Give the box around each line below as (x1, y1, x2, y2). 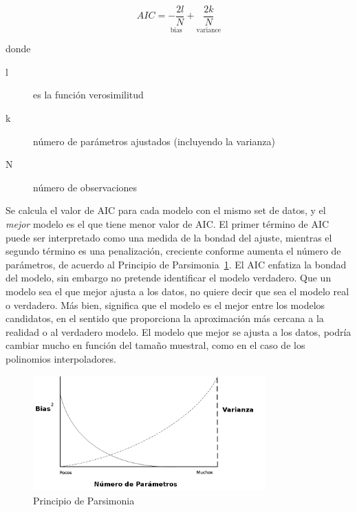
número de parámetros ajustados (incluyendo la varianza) (33, 134, 275, 148)
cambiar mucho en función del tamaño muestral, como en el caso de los (6, 338, 305, 352)
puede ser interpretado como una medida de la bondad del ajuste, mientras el (6, 230, 332, 244)
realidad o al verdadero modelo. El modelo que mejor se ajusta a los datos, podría (6, 324, 351, 339)
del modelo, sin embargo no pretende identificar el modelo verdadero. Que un (6, 270, 332, 285)
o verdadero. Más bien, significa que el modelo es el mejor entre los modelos (6, 297, 325, 312)
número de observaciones (33, 180, 138, 194)
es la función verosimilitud (33, 87, 144, 102)
